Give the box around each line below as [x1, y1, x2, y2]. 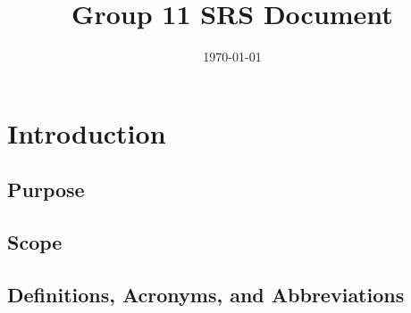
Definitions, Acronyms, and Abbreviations [7, 280, 405, 308]
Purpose [7, 176, 85, 203]
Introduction [7, 114, 166, 151]
